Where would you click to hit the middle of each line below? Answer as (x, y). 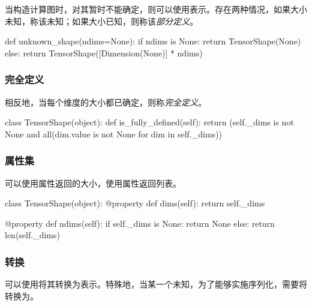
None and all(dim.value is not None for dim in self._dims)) (113, 133)
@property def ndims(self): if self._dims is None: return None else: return (140, 223)
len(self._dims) (32, 235)
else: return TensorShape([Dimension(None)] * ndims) (104, 52)
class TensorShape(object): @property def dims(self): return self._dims (135, 203)
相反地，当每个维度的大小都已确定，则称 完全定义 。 (106, 102)
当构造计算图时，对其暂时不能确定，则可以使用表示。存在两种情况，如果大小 (156, 9)
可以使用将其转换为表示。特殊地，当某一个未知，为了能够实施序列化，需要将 (156, 284)
